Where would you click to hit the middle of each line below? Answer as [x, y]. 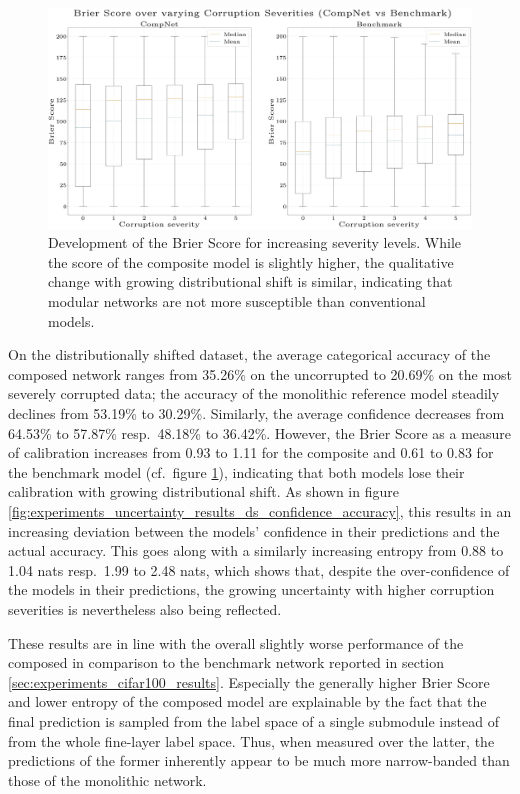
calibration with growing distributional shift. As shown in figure [203, 491]
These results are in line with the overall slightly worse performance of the [236, 642]
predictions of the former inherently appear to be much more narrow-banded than [259, 760]
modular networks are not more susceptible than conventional [237, 301]
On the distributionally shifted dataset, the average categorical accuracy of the [249, 354]
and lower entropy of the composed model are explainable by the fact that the [247, 701]
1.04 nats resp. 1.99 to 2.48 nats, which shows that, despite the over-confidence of [259, 569]
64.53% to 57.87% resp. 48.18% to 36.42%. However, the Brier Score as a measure [260, 432]
